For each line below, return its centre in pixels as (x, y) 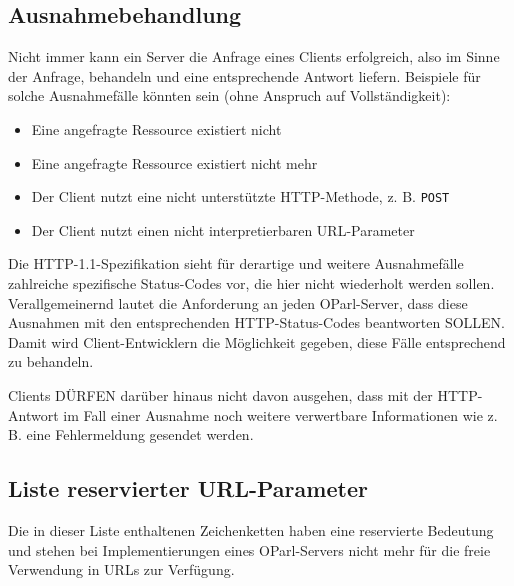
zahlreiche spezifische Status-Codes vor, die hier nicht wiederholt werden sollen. (251, 283)
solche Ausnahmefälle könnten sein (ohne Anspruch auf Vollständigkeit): (229, 95)
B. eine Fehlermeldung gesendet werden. (131, 434)
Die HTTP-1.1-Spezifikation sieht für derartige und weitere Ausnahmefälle (236, 263)
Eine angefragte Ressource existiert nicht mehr (174, 162)
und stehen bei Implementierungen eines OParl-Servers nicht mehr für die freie (249, 549)
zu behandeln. (51, 361)
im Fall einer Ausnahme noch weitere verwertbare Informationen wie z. (280, 414)
